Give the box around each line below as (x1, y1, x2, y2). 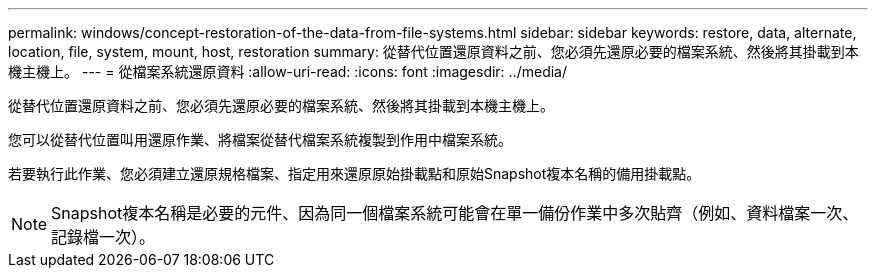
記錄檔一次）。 (51, 227, 156, 247)
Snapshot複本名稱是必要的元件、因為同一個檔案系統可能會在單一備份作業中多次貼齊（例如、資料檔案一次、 (51, 203, 859, 223)
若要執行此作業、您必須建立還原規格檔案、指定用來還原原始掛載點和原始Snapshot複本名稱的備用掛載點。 (8, 165, 701, 182)
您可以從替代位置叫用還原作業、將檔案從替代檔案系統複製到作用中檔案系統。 (8, 131, 512, 148)
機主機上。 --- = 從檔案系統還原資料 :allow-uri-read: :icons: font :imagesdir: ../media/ (8, 63, 568, 80)
